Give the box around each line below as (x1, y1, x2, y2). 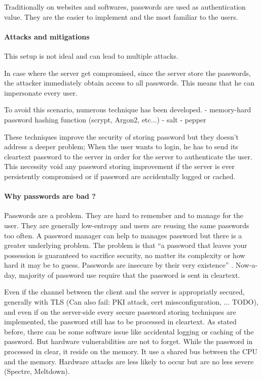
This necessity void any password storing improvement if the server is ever (4, 161, 235, 172)
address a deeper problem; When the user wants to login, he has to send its (4, 141, 238, 152)
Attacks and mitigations (4, 31, 90, 41)
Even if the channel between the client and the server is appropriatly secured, (4, 286, 245, 297)
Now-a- (235, 260, 258, 270)
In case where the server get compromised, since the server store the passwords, (4, 67, 251, 78)
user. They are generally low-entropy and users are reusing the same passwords (4, 220, 249, 230)
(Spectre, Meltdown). (4, 366, 70, 376)
